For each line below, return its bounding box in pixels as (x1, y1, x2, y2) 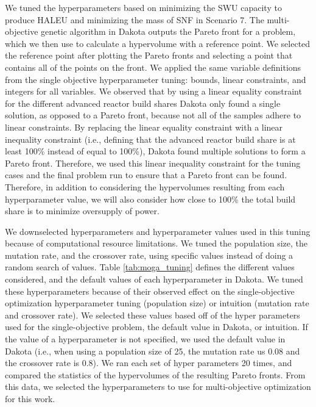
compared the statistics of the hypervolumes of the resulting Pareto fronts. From (5, 368, 306, 381)
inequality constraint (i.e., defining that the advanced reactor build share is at (5, 132, 296, 145)
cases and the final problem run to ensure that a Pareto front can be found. (5, 168, 287, 181)
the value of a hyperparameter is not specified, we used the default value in (5, 333, 286, 345)
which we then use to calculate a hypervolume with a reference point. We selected (5, 37, 311, 49)
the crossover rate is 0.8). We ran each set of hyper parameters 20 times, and (5, 356, 292, 369)
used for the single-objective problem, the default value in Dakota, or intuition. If (5, 320, 308, 333)
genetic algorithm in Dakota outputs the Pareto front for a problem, (41, 25, 296, 38)
